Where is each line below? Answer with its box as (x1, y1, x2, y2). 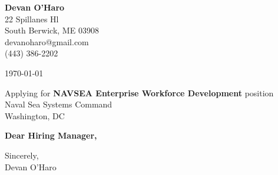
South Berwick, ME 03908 (5, 24, 99, 36)
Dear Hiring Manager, (5, 129, 97, 142)
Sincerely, (5, 149, 39, 161)
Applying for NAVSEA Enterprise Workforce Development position (5, 86, 274, 99)
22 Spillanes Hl (5, 12, 59, 25)
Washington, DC (5, 109, 65, 122)
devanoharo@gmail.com (5, 35, 89, 48)
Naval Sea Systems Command (5, 98, 112, 110)
